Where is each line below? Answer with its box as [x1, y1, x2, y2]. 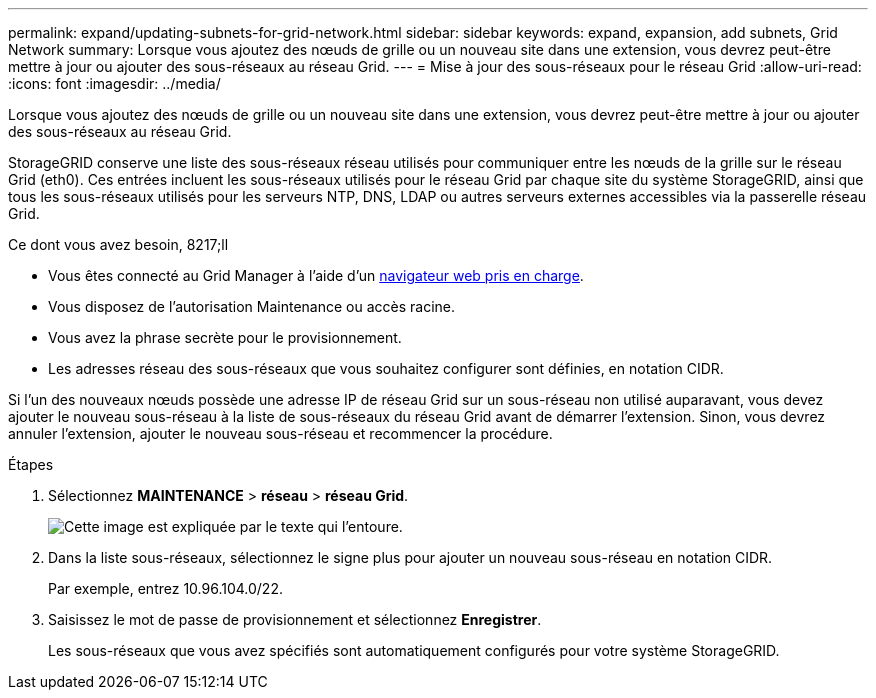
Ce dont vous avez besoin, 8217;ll [8, 236, 229, 253]
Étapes [8, 456, 54, 473]
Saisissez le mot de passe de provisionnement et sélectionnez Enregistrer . [48, 611, 542, 628]
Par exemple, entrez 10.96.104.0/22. [48, 580, 283, 597]
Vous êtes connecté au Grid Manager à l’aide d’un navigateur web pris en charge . [48, 267, 584, 284]
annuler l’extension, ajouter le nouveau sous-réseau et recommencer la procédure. [8, 425, 553, 442]
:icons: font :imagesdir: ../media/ [8, 75, 221, 92]
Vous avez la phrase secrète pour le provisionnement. [48, 329, 402, 346]
